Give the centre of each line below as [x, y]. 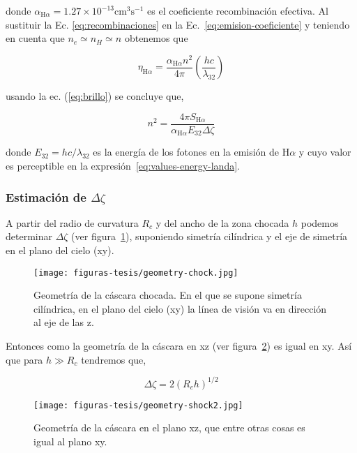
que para [24, 359]
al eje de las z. [64, 322]
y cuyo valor [325, 152]
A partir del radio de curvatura [72, 222]
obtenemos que [156, 38]
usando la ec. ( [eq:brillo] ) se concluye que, [95, 96]
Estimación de [46, 196]
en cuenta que [35, 38]
